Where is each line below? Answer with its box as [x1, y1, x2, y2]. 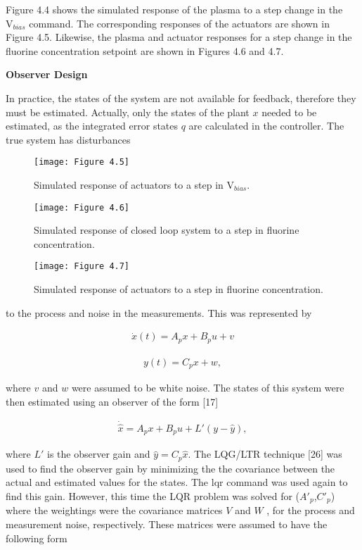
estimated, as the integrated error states [6, 118, 179, 133]
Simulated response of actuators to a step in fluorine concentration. [34, 282, 323, 296]
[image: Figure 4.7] [34, 261, 130, 272]
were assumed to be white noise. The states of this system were [71, 380, 344, 395]
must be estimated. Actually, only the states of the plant [6, 104, 250, 119]
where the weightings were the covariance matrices [6, 503, 223, 518]
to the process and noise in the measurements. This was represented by [6, 305, 312, 320]
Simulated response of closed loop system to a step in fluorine [34, 223, 299, 237]
